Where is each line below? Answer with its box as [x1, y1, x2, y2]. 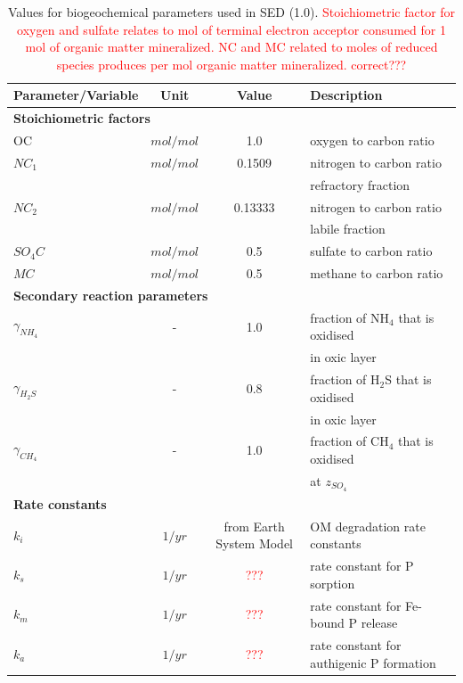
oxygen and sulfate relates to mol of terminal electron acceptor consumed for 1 [17, 20, 446, 38]
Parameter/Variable [13, 86, 139, 104]
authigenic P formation [310, 653, 436, 671]
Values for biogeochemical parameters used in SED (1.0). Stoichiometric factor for [7, 3, 456, 21]
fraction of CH [310, 432, 389, 450]
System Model [215, 534, 294, 553]
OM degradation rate [310, 516, 426, 535]
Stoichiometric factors [13, 109, 150, 128]
